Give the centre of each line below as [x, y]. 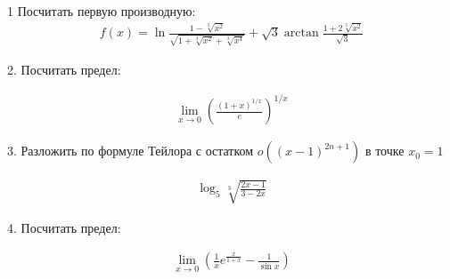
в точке [385, 151]
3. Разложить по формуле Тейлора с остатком [131, 151]
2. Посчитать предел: [64, 70]
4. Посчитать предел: [64, 227]
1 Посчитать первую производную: [102, 11]
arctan [301, 33]
